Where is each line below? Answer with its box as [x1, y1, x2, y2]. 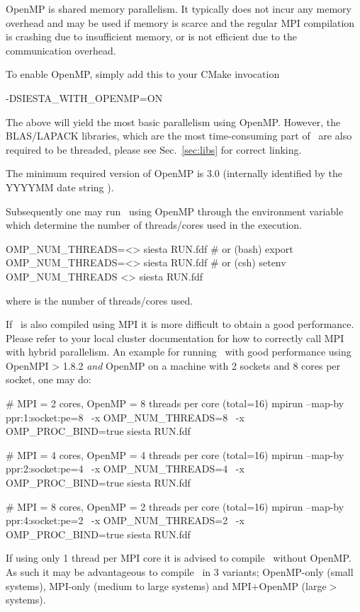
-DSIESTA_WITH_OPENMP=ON [6, 90, 163, 105]
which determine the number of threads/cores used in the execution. [6, 217, 303, 232]
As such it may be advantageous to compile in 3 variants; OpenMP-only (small [6, 565, 354, 579]
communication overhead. [6, 42, 116, 57]
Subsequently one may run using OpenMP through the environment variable [6, 203, 344, 218]
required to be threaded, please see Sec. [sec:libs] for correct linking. [6, 142, 302, 157]
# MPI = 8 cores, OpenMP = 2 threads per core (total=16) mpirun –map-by [6, 499, 344, 514]
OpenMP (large [259, 578, 327, 593]
